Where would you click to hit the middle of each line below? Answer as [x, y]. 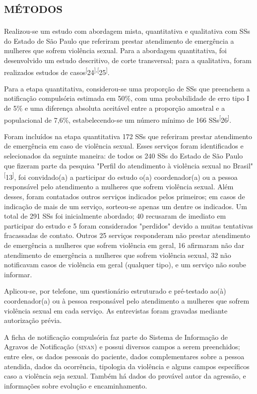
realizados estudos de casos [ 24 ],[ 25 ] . [57, 71]
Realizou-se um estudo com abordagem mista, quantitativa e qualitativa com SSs [127, 31]
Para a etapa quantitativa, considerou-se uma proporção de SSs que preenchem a [127, 88]
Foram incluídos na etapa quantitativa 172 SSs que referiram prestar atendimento [128, 136]
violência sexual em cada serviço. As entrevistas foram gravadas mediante [116, 310]
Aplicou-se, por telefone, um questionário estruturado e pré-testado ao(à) [115, 291]
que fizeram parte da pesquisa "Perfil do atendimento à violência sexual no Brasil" [129, 165]
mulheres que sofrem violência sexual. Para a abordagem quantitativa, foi [115, 50]
